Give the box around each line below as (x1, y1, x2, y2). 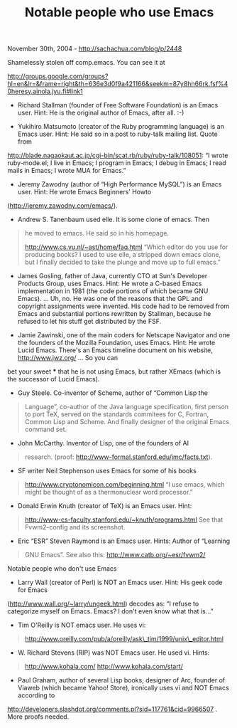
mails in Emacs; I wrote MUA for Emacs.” (7, 167, 126, 175)
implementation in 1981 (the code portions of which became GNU (17, 287, 209, 295)
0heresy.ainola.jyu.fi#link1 (7, 87, 83, 96)
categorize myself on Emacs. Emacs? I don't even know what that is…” (7, 607, 214, 616)
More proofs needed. (7, 712, 70, 721)
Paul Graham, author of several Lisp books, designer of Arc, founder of (17, 676, 226, 685)
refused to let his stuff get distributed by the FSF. (17, 317, 162, 326)
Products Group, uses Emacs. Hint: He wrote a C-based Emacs (17, 279, 202, 288)
